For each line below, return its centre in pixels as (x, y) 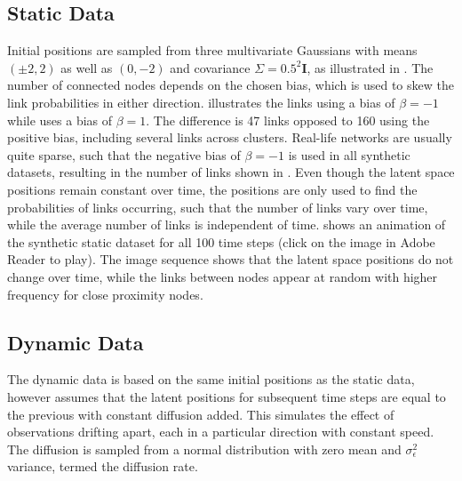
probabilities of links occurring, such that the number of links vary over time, (218, 207)
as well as (87, 67)
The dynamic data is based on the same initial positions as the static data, (211, 379)
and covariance (210, 67)
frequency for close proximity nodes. (105, 294)
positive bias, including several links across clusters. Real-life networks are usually (230, 137)
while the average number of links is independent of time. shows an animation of (227, 224)
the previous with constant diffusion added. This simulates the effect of (201, 414)
